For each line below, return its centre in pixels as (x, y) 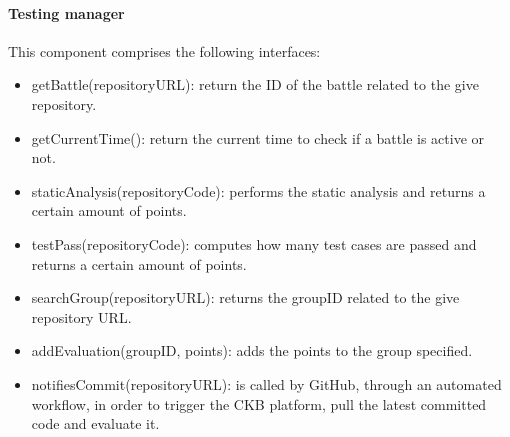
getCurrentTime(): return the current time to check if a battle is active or (257, 137)
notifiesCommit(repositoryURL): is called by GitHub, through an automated (266, 383)
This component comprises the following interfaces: (164, 50)
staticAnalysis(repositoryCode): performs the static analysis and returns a (258, 190)
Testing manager (66, 12)
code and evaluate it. (95, 423)
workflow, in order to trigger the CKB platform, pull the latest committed (259, 403)
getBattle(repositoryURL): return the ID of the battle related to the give (255, 84)
